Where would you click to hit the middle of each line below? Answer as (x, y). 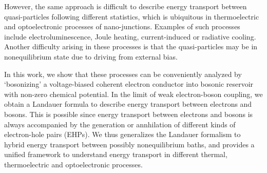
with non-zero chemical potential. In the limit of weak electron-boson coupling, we (133, 94)
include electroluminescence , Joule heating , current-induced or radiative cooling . (130, 36)
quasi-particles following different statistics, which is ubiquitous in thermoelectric (132, 16)
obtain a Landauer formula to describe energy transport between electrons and (128, 104)
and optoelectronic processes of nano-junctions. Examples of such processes (122, 26)
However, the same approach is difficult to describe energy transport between (126, 6)
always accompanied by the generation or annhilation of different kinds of (120, 124)
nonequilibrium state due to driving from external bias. (91, 56)
